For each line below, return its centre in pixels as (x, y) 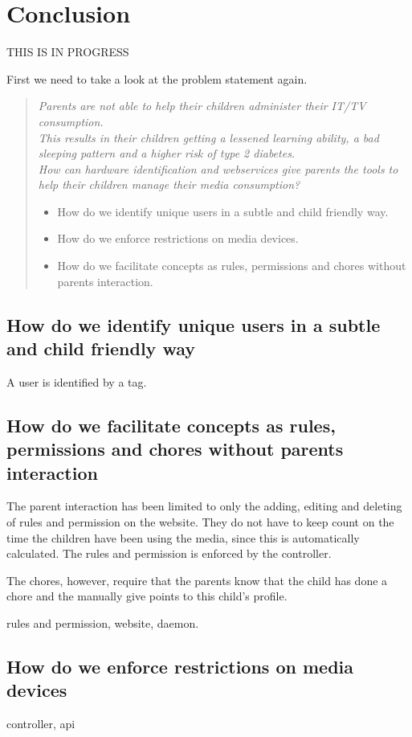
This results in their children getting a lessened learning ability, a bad (208, 137)
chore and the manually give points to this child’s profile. (147, 596)
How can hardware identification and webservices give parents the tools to (218, 168)
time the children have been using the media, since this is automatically (183, 537)
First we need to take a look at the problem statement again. (157, 78)
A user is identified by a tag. (77, 381)
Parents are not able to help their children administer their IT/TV (202, 106)
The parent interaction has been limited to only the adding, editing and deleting (204, 506)
